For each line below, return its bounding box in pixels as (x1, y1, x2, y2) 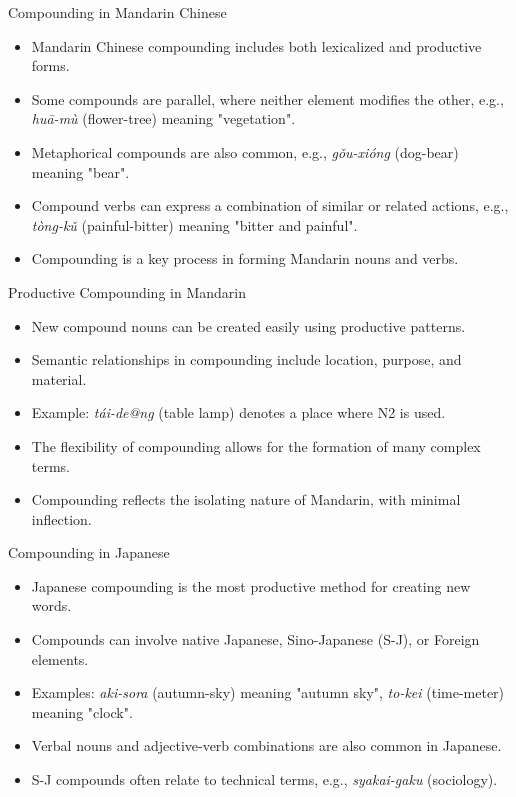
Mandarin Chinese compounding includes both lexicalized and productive (31, 35, 482, 56)
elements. (31, 648, 89, 669)
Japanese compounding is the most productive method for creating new (31, 575, 471, 596)
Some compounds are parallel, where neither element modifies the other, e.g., (31, 88, 504, 109)
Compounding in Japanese (8, 542, 170, 563)
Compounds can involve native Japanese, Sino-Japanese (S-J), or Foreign (31, 629, 480, 650)
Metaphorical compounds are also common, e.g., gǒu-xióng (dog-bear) (31, 141, 459, 162)
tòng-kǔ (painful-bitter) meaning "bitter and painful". (31, 214, 358, 235)
